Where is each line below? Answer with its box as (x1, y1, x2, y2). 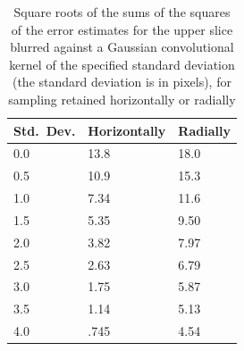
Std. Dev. (13, 121, 76, 139)
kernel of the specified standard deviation (9, 54, 235, 73)
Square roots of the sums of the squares (13, 3, 231, 21)
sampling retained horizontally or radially (8, 89, 236, 108)
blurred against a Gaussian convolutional (10, 38, 234, 56)
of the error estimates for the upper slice (11, 20, 233, 38)
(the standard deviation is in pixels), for (12, 72, 231, 91)
